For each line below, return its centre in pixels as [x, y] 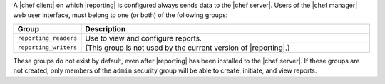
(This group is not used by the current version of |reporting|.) [188, 48]
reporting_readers [47, 38]
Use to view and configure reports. [144, 38]
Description [106, 28]
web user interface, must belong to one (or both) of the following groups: [120, 15]
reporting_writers [47, 47]
